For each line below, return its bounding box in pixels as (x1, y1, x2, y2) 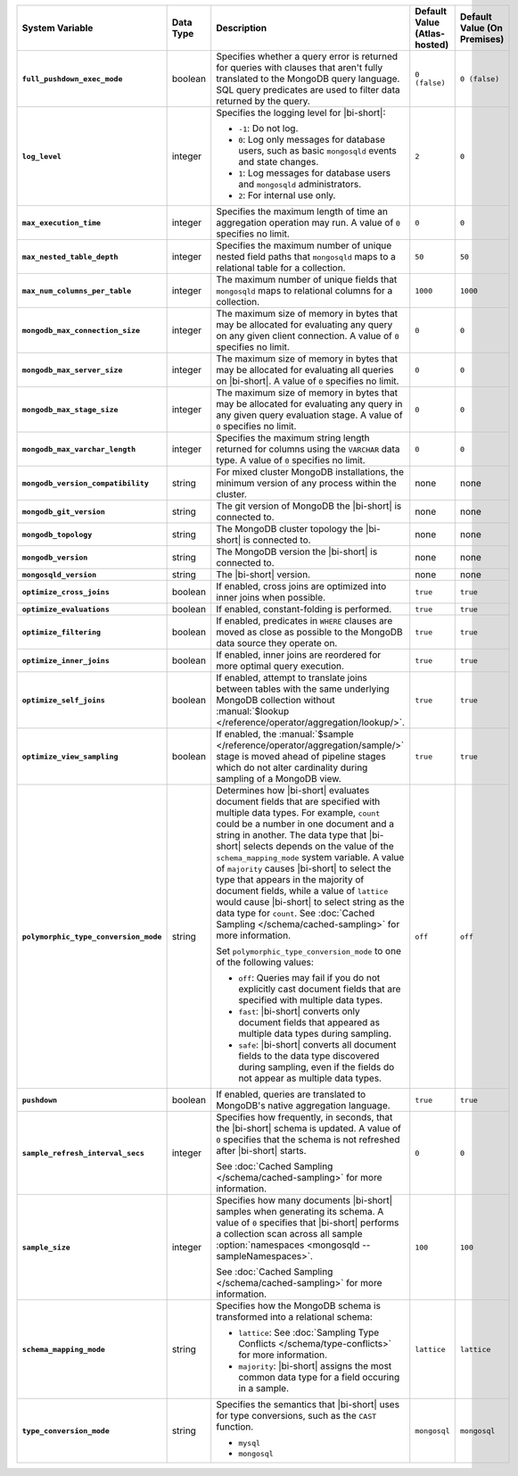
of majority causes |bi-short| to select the (215, 862, 391, 875)
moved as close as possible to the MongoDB (215, 626, 403, 638)
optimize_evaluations (21, 604, 111, 614)
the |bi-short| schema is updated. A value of (215, 1123, 401, 1134)
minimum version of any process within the (215, 477, 397, 489)
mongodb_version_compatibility (21, 478, 149, 488)
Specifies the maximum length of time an (215, 205, 388, 218)
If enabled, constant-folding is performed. (215, 603, 392, 615)
